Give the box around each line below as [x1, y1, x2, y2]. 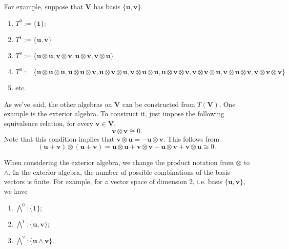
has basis [93, 1, 121, 11]
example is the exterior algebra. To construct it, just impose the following [4, 108, 225, 119]
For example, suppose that [4, 1, 83, 11]
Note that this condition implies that [4, 133, 115, 144]
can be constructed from [122, 99, 195, 109]
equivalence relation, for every [4, 118, 93, 128]
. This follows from [163, 133, 220, 144]
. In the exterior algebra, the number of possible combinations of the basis [8, 166, 230, 177]
